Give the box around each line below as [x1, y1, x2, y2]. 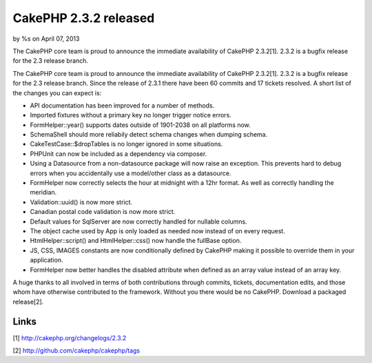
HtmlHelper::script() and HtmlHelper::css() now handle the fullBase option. [30, 237, 242, 245]
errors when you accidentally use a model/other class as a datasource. [30, 169, 231, 177]
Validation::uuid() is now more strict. [30, 197, 133, 206]
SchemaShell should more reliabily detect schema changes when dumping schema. [30, 130, 268, 139]
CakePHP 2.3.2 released [12, 10, 155, 26]
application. [30, 256, 63, 264]
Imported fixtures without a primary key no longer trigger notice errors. [30, 111, 232, 119]
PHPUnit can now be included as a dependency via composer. [30, 149, 207, 158]
